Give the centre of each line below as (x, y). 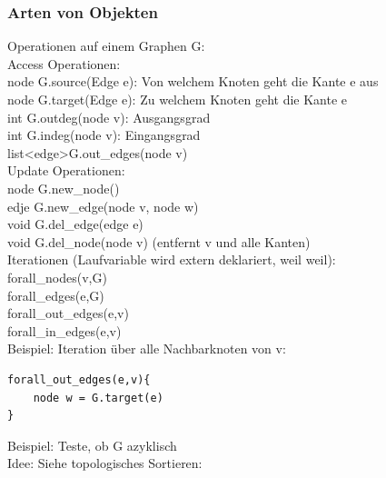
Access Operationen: (64, 63)
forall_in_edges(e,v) (64, 330)
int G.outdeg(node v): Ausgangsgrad (109, 117)
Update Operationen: (66, 170)
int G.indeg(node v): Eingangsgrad (104, 135)
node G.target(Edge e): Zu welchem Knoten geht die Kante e (178, 99)
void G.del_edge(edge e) (75, 224)
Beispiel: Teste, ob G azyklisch (92, 445)
